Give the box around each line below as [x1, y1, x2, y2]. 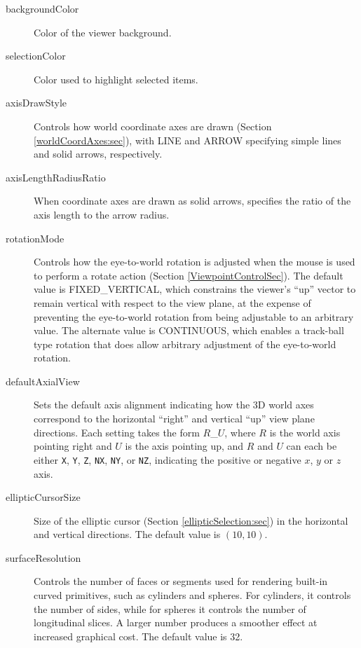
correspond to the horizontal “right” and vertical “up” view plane [34, 411, 315, 426]
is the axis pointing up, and [125, 439, 244, 453]
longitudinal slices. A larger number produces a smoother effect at [34, 615, 318, 630]
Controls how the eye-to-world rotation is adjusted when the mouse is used [34, 254, 355, 269]
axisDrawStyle [6, 95, 67, 110]
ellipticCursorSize [6, 490, 81, 504]
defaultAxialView [6, 373, 80, 388]
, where [224, 425, 256, 439]
